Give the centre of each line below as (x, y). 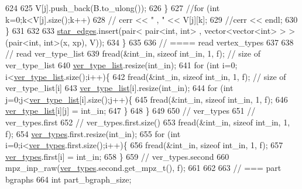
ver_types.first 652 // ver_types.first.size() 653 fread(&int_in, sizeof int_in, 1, (148, 122)
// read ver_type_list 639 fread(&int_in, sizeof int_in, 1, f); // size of (133, 53)
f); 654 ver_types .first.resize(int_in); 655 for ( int (93, 133)
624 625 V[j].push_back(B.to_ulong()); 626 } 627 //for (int (113, 8)
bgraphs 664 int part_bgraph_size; (68, 179)
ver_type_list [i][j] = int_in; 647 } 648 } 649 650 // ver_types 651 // (131, 111)
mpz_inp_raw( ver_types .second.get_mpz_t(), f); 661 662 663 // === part (143, 168)
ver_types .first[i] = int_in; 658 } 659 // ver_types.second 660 (117, 156)
